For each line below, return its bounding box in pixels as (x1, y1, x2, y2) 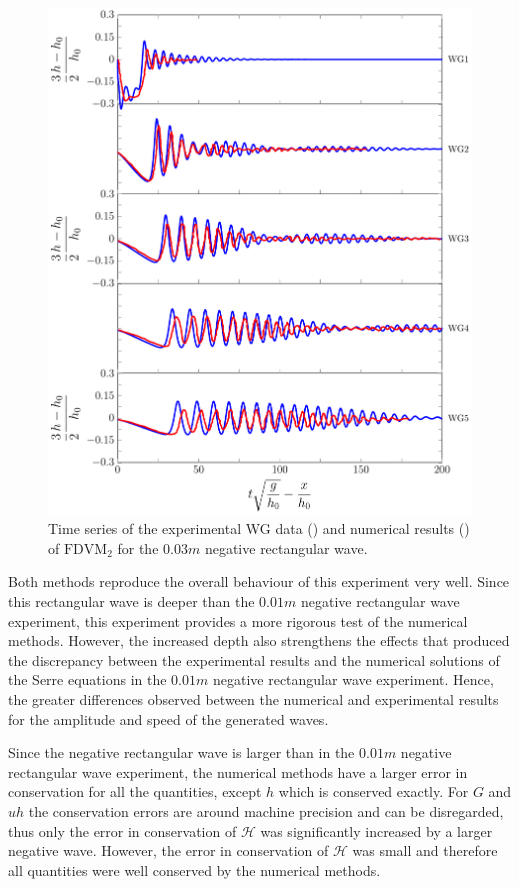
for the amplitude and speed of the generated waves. (8, 708, 329, 729)
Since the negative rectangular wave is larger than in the (8, 742, 355, 763)
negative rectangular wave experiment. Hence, (212, 669, 494, 690)
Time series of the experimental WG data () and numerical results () (48, 518, 470, 539)
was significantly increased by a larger (260, 820, 493, 841)
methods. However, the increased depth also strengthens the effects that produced (8, 630, 510, 651)
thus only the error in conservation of (8, 820, 237, 841)
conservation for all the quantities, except (8, 781, 262, 802)
